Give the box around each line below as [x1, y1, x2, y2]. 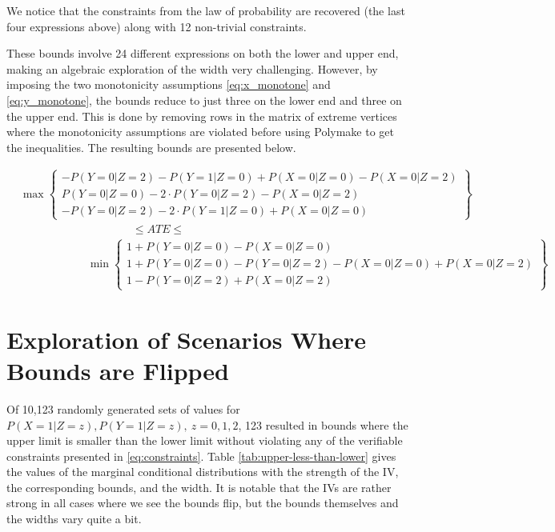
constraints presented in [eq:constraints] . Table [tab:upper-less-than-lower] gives [6, 447, 396, 464]
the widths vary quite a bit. [6, 510, 142, 527]
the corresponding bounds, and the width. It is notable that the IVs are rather [6, 478, 392, 495]
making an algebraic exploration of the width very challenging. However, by [6, 60, 378, 77]
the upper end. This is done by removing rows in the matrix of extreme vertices [6, 107, 397, 124]
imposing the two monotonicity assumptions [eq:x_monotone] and [6, 76, 331, 93]
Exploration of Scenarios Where [6, 322, 367, 355]
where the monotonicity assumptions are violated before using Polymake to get [6, 123, 394, 140]
